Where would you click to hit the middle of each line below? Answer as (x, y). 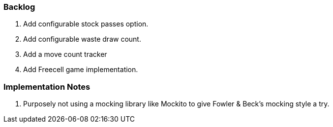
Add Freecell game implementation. (81, 70)
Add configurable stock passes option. (86, 24)
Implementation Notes (47, 87)
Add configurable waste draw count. (82, 39)
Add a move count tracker (65, 54)
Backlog (19, 7)
